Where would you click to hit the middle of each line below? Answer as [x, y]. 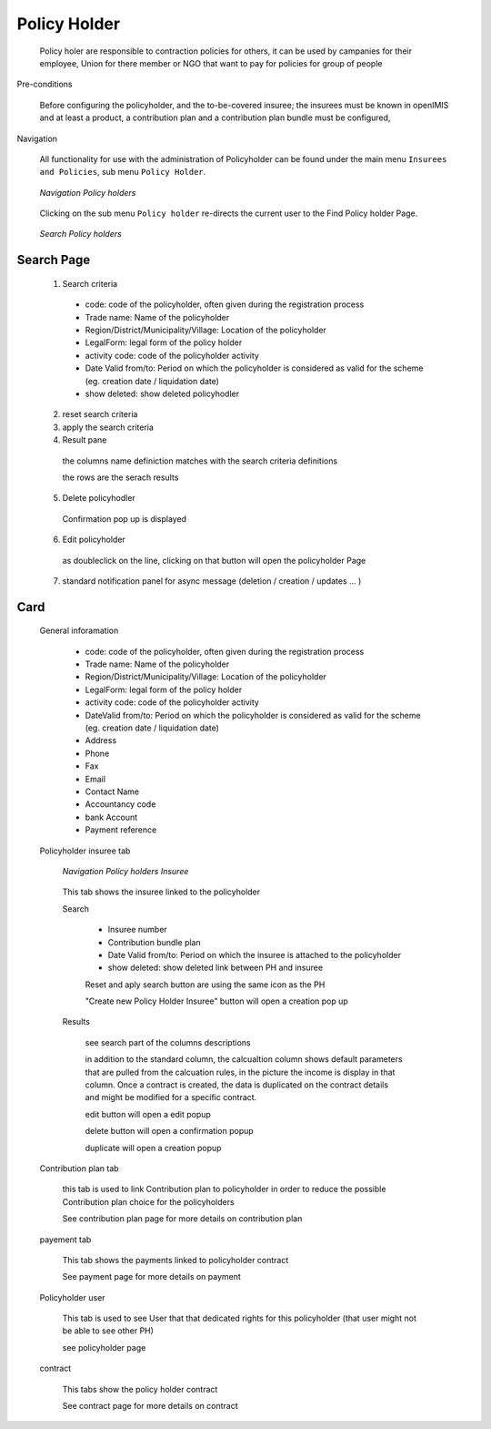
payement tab [65, 1240]
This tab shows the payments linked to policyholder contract [175, 1260]
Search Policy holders [80, 234]
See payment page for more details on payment [151, 1277]
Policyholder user [72, 1297]
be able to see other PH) [108, 1331]
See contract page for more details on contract [150, 1406]
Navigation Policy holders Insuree [125, 871]
